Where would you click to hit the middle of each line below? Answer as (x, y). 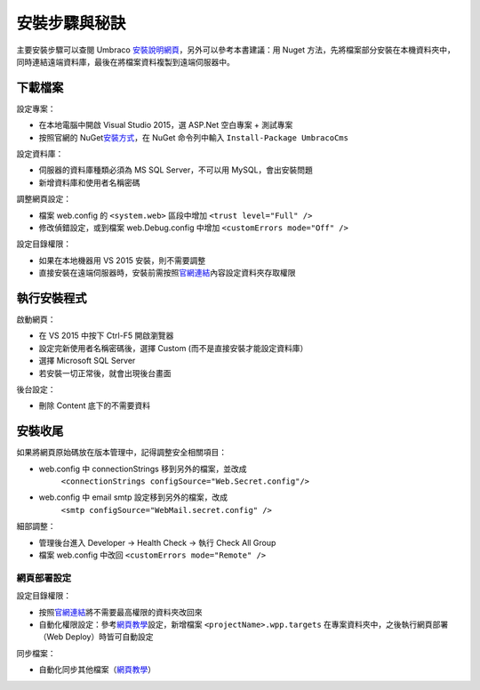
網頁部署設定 (44, 578)
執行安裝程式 (52, 298)
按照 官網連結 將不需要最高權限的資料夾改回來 (120, 612)
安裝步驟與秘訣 (71, 23)
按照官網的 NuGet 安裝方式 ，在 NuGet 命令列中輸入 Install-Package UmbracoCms (193, 137)
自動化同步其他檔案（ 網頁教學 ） (97, 670)
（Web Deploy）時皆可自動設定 (96, 637)
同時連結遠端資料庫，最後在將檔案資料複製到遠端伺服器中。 (125, 61)
